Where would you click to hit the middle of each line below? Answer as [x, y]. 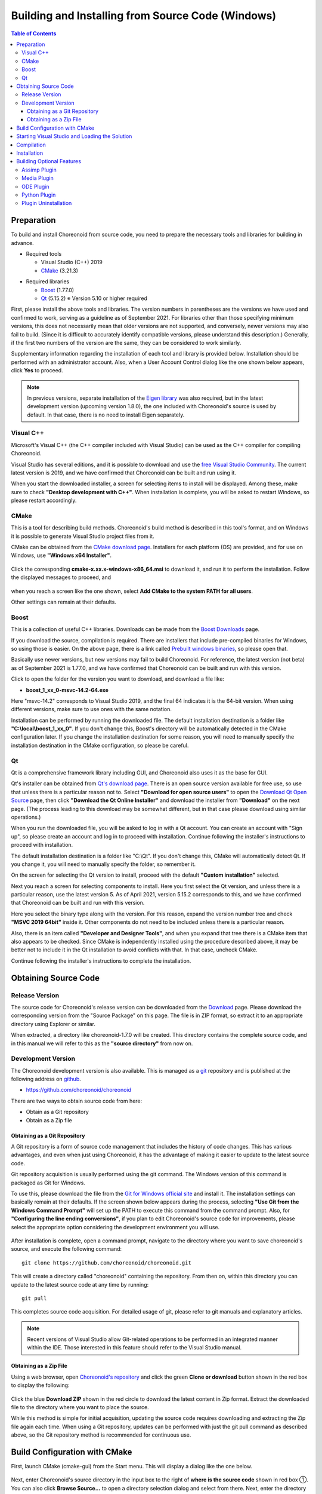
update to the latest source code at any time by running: [80, 1284]
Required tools [44, 254]
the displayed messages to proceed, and [61, 577]
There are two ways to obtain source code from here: [77, 1101]
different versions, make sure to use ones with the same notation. [92, 709]
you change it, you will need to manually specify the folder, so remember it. [103, 864]
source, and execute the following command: [66, 1249]
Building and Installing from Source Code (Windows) [144, 16]
